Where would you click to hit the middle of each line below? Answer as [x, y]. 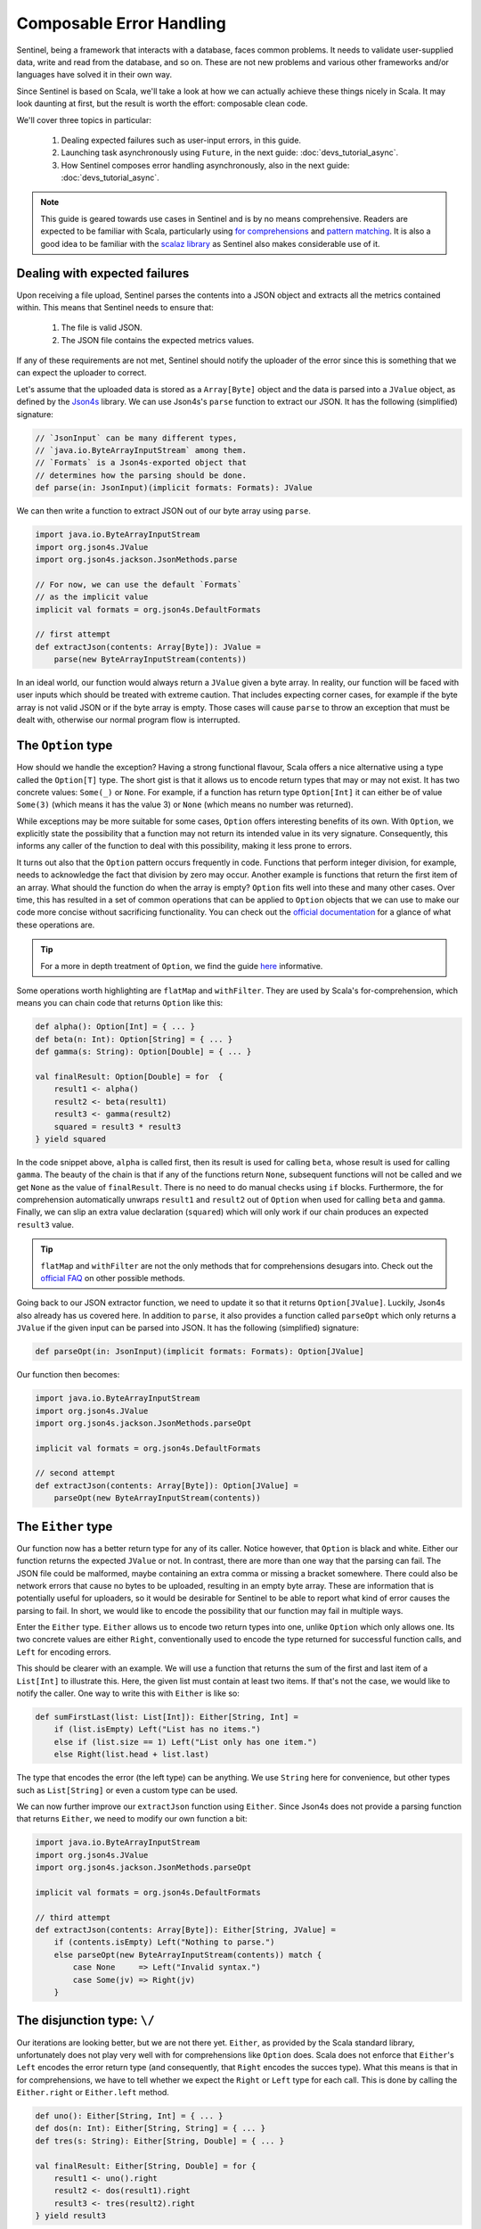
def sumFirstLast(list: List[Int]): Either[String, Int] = [167, 1717]
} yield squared [71, 1139]
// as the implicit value [92, 597]
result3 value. [45, 1224]
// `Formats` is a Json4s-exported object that [141, 463]
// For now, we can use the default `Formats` [139, 584]
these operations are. [56, 925]
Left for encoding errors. [64, 1652]
